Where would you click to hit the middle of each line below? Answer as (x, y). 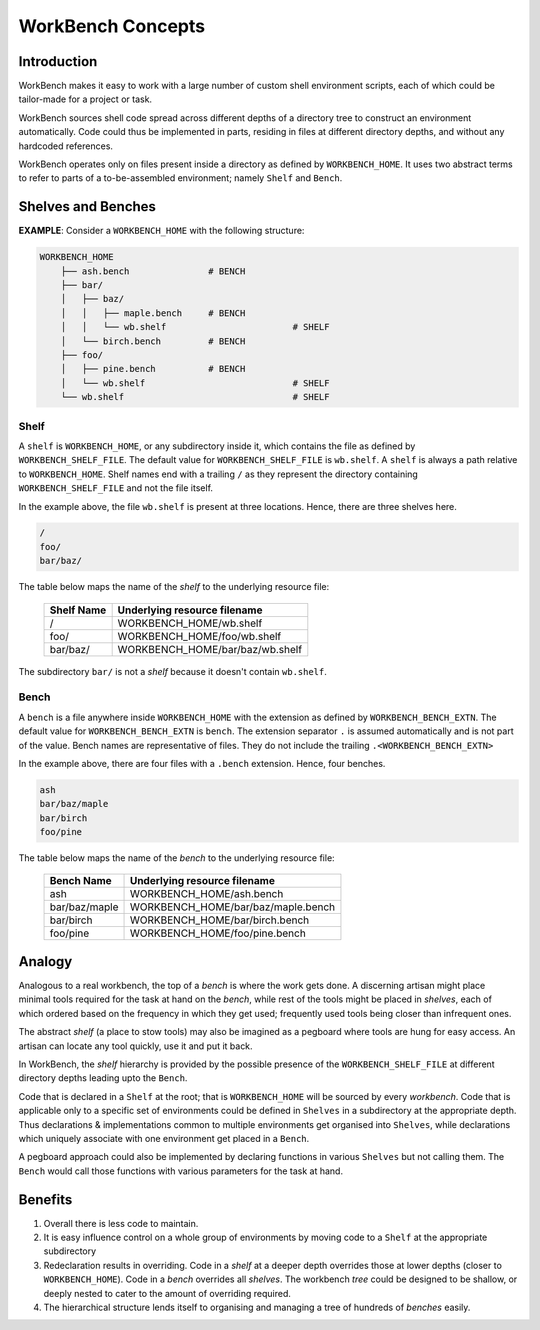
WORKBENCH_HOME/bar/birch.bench (219, 920)
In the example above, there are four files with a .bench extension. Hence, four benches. (202, 763)
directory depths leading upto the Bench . (103, 1078)
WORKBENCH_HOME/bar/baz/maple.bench (232, 907)
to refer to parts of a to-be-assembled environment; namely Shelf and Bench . (180, 178)
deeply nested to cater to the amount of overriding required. (167, 1293)
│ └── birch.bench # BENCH (153, 341)
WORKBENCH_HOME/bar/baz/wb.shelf (210, 649)
